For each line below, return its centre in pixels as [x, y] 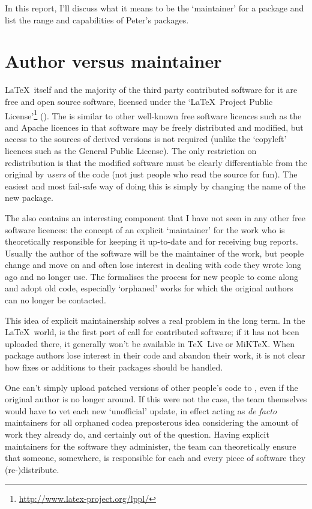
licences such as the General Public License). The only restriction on [131, 150]
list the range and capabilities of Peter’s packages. [97, 19]
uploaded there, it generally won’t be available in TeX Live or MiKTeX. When [150, 343]
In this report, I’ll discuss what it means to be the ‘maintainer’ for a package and [154, 8]
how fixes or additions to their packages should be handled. [114, 367]
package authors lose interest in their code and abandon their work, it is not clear [155, 355]
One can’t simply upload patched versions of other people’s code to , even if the [151, 387]
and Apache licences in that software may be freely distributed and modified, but [154, 127]
